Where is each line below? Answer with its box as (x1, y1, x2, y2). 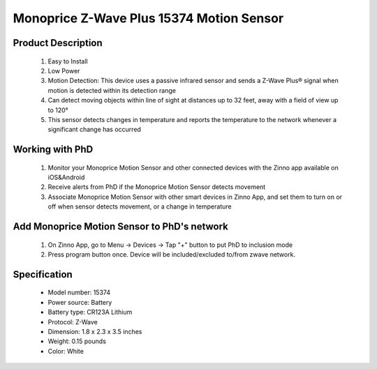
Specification (13, 269, 73, 280)
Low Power (47, 66, 80, 75)
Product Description (13, 37, 103, 49)
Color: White (47, 347, 84, 355)
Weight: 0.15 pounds (47, 337, 106, 345)
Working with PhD (13, 144, 94, 156)
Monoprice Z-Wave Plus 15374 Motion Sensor (13, 10, 284, 26)
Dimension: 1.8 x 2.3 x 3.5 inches (47, 328, 142, 336)
